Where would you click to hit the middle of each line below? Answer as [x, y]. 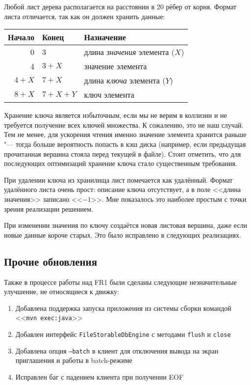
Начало [21, 37]
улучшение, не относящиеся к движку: [62, 291]
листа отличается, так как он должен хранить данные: [85, 16]
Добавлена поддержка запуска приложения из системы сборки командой [123, 308]
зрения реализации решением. [49, 208]
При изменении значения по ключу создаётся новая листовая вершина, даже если [126, 225]
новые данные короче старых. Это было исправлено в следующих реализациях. [123, 234]
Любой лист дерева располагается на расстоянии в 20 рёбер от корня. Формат [120, 6]
